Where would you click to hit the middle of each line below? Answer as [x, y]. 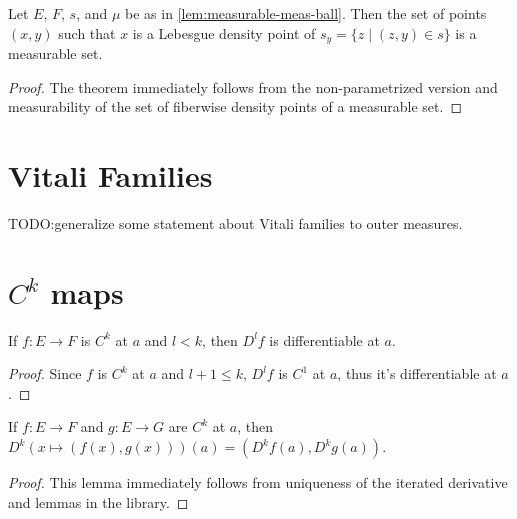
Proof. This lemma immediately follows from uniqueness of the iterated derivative [258, 482]
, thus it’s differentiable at [417, 373]
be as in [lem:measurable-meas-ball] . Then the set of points [306, 13]
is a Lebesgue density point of [224, 32]
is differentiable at [324, 339]
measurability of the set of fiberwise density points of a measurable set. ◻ [235, 106]
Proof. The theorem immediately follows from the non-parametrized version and [253, 86]
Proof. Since [45, 373]
